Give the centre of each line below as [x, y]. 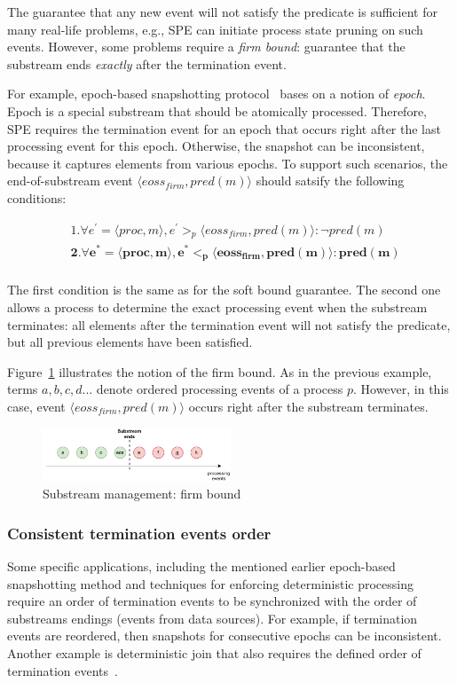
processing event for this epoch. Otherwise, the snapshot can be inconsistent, [216, 146]
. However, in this [401, 389]
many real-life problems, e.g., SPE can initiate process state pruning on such [215, 29]
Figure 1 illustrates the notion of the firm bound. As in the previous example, [220, 371]
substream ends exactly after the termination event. [147, 63]
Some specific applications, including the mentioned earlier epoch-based [201, 565]
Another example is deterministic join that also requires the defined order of [214, 652]
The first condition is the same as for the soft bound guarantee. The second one [224, 290]
